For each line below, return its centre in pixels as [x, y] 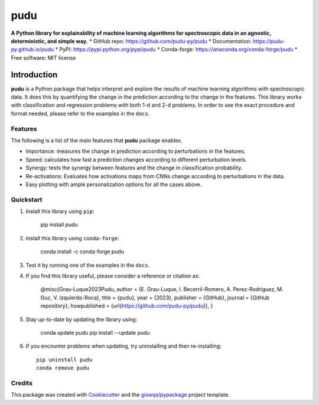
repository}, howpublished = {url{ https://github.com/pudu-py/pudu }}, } [127, 306]
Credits [22, 383]
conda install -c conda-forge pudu [82, 252]
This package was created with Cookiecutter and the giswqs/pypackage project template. [120, 395]
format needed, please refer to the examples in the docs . [80, 113]
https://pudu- [269, 41]
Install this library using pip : [60, 211]
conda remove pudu [63, 368]
